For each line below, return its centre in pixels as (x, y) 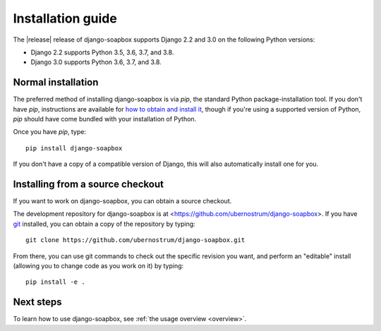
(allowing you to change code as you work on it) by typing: (98, 266)
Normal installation (56, 82)
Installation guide (65, 18)
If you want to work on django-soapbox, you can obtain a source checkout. (122, 201)
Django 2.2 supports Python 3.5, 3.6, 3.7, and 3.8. (102, 52)
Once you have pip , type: (49, 132)
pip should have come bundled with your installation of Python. (105, 119)
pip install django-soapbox (74, 148)
